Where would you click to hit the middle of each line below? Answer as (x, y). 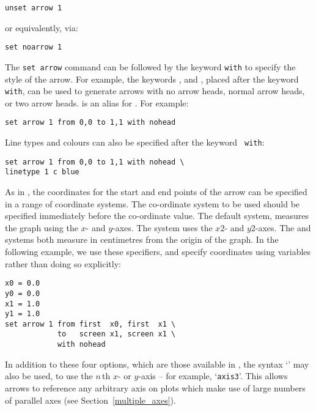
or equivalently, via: (42, 27)
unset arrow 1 (34, 8)
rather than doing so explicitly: (63, 263)
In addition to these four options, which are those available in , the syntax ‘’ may (157, 364)
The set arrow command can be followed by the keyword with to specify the (150, 66)
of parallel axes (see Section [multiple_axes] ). (90, 400)
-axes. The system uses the (163, 227)
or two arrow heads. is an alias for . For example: (97, 102)
